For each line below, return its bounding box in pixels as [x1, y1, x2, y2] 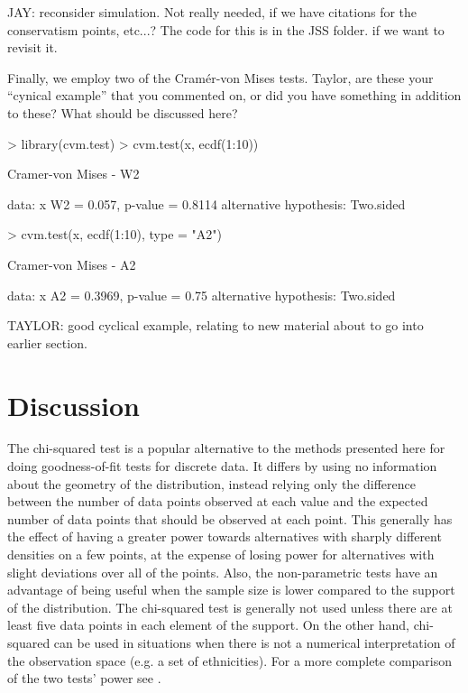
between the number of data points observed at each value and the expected [7, 492, 428, 511]
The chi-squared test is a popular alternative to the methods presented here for [7, 439, 445, 457]
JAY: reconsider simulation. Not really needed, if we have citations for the [7, 3, 418, 21]
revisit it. [7, 38, 58, 57]
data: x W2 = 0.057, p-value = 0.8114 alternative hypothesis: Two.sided [7, 194, 406, 213]
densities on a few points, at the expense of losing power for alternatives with [7, 545, 435, 563]
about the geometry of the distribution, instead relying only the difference [7, 474, 417, 493]
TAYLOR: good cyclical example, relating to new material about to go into [7, 316, 424, 335]
